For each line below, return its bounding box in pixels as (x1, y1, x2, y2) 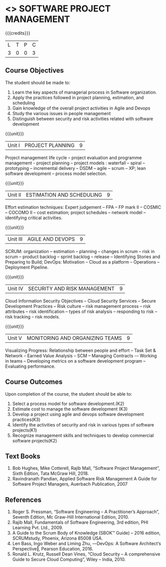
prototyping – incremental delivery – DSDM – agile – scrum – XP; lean (5, 165, 146, 171)
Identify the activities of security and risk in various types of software (12, 422, 155, 427)
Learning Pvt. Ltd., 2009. (12, 525, 63, 531)
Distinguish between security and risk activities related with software (12, 116, 154, 122)
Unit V (7, 334, 22, 341)
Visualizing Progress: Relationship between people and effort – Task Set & (5, 347, 156, 353)
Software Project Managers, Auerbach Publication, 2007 (12, 481, 128, 487)
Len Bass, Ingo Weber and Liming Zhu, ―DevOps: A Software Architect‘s (12, 541, 161, 547)
